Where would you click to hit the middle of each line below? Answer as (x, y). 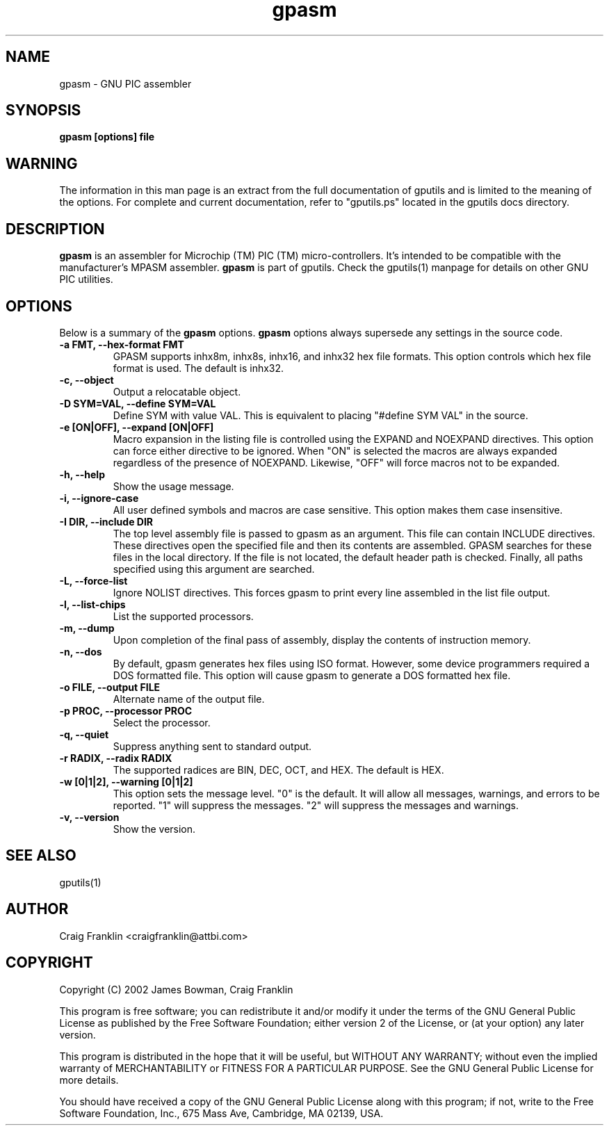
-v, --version (89, 817)
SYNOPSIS (43, 111)
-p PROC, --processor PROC (126, 710)
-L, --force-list (94, 580)
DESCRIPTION (55, 229)
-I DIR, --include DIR (106, 521)
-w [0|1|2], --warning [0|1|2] (126, 781)
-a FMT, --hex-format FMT (122, 344)
